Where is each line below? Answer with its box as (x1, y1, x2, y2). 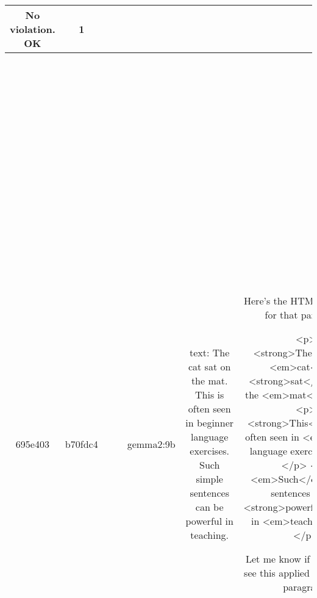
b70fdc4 (65, 436, 98, 451)
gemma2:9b (127, 436, 176, 451)
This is (195, 387, 224, 402)
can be (195, 500, 224, 514)
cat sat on (188, 359, 231, 373)
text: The (190, 345, 230, 359)
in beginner (185, 416, 234, 430)
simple (196, 472, 223, 486)
